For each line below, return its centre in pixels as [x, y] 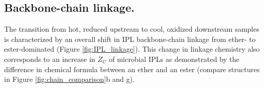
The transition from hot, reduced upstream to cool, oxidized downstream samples [132, 29]
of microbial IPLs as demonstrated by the [174, 59]
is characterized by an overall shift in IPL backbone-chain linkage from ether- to [130, 39]
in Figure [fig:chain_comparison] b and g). [70, 79]
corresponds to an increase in [50, 59]
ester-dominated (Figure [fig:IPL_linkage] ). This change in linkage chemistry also [132, 49]
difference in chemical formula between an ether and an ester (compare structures [132, 69]
